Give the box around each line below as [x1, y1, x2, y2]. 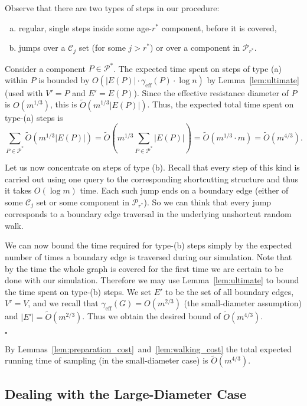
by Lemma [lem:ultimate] [207, 73, 299, 86]
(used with [5, 86, 43, 99]
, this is [50, 98, 77, 110]
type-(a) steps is [5, 111, 63, 123]
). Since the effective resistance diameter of [133, 86, 289, 99]
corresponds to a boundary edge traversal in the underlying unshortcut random [5, 208, 292, 220]
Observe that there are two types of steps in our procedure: [5, 2, 220, 14]
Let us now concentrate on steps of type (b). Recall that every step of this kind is [5, 161, 300, 173]
